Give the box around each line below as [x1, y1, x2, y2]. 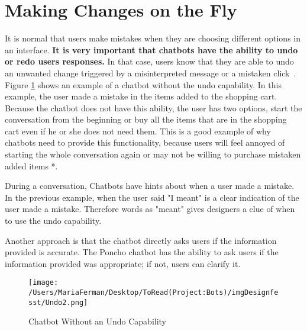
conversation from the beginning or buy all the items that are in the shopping [5, 113, 287, 126]
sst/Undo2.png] [28, 298, 88, 307]
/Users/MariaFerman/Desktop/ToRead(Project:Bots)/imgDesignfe [28, 288, 279, 297]
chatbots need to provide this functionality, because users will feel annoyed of [5, 136, 285, 149]
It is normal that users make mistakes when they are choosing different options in [5, 32, 300, 44]
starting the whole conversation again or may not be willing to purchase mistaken [5, 148, 301, 160]
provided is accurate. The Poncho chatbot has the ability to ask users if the [5, 246, 279, 258]
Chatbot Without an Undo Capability [28, 315, 167, 327]
